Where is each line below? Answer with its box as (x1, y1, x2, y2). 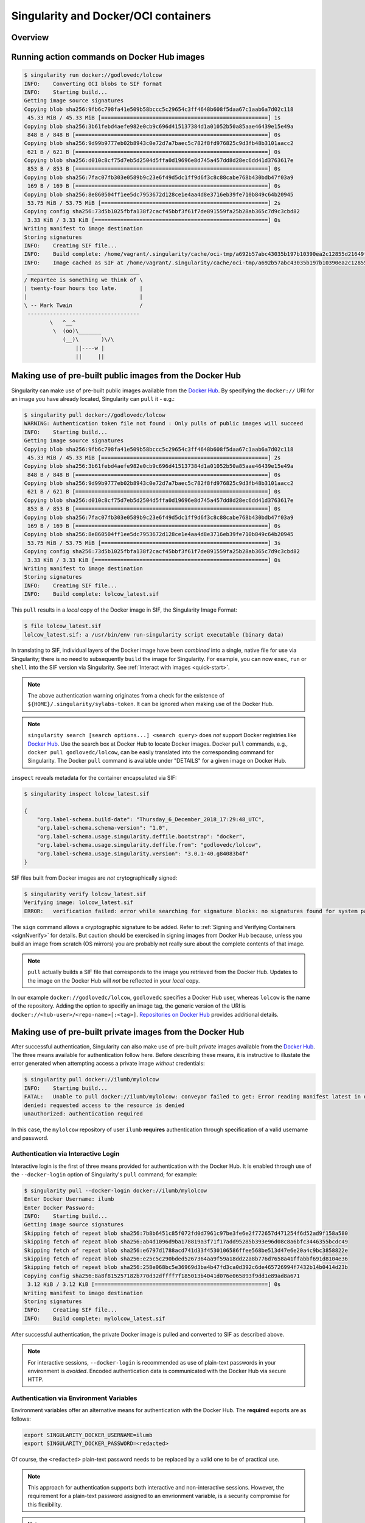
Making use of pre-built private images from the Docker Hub (11, 1027, 245, 1037)
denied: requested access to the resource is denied (24, 1101, 185, 1109)
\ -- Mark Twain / (24, 302, 143, 309)
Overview (11, 32, 49, 43)
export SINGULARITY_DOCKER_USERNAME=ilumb (24, 1432, 153, 1438)
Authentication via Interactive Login (11, 1150, 120, 1158)
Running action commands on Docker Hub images (11, 52, 205, 62)
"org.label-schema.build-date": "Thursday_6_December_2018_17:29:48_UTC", (36, 816, 265, 822)
